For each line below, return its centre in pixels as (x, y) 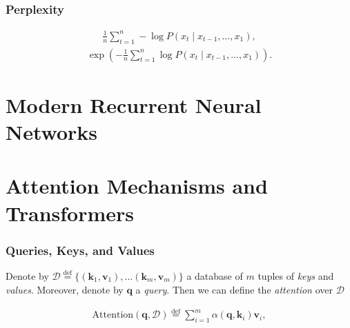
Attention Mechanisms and (137, 186)
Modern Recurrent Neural (134, 104)
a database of (215, 275)
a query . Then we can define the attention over (234, 289)
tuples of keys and (296, 275)
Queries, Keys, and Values (80, 250)
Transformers (70, 213)
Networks (52, 131)
